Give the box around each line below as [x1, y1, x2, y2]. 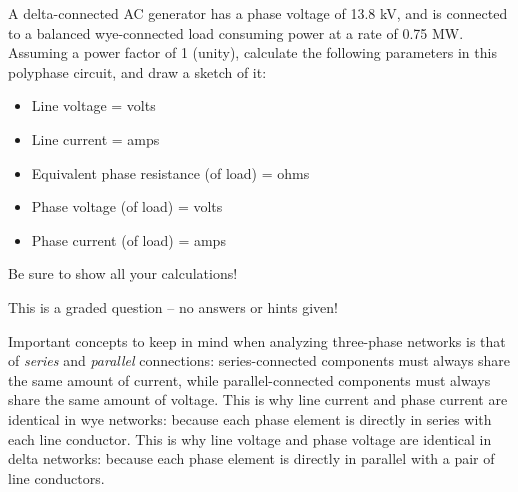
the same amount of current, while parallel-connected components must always [8, 369, 491, 390]
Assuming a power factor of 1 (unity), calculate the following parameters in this [8, 42, 497, 63]
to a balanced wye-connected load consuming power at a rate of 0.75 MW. [8, 22, 464, 43]
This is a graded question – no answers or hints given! [8, 296, 338, 317]
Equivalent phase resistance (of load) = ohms [31, 162, 310, 183]
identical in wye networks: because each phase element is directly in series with [8, 408, 492, 429]
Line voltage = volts [31, 95, 156, 116]
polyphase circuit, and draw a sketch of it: [8, 61, 267, 82]
